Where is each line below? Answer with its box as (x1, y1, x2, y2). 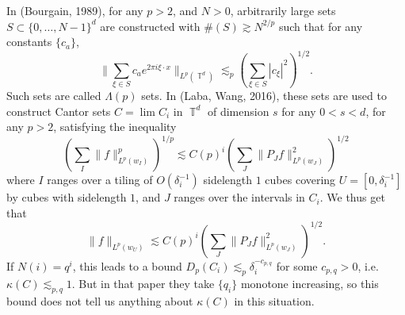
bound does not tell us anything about (6, 292, 193, 309)
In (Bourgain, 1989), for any (6, 2, 143, 18)
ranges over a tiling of (47, 171, 153, 188)
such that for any (278, 17, 363, 34)
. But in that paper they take (71, 275, 215, 291)
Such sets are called (6, 87, 101, 103)
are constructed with (100, 17, 201, 34)
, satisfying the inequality (53, 118, 177, 135)
